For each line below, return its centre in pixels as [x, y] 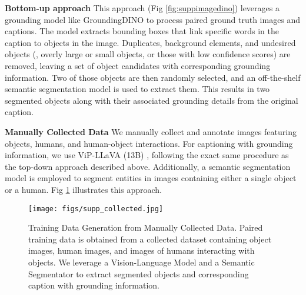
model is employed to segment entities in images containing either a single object [151, 178]
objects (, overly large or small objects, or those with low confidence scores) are [148, 54]
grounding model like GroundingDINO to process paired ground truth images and [153, 19]
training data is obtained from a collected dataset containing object [150, 239]
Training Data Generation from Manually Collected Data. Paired [146, 227]
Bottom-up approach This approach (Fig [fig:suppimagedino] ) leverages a [142, 8]
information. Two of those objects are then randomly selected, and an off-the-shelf [153, 77]
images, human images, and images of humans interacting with [142, 250]
